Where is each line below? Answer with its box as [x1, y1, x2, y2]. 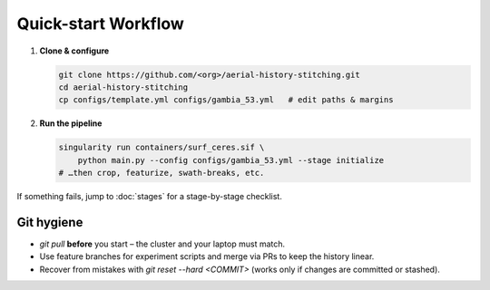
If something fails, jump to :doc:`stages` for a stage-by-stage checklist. [16, 191, 283, 202]
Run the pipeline [39, 118, 103, 129]
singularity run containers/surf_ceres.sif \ [58, 142, 265, 153]
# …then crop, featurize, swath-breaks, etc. [58, 168, 265, 179]
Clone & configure [39, 45, 110, 56]
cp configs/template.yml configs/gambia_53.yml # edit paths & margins [58, 95, 394, 105]
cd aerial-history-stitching [58, 82, 189, 92]
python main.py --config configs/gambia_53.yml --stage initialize [77, 155, 385, 165]
